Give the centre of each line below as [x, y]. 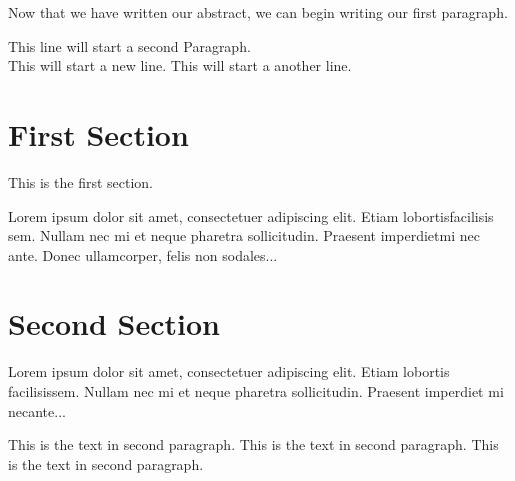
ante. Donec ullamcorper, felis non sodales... [143, 254]
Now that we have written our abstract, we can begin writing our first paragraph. [258, 12]
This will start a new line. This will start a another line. [180, 65]
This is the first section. [80, 181]
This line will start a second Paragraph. [129, 45]
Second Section [114, 323]
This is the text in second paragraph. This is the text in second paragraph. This [253, 444]
